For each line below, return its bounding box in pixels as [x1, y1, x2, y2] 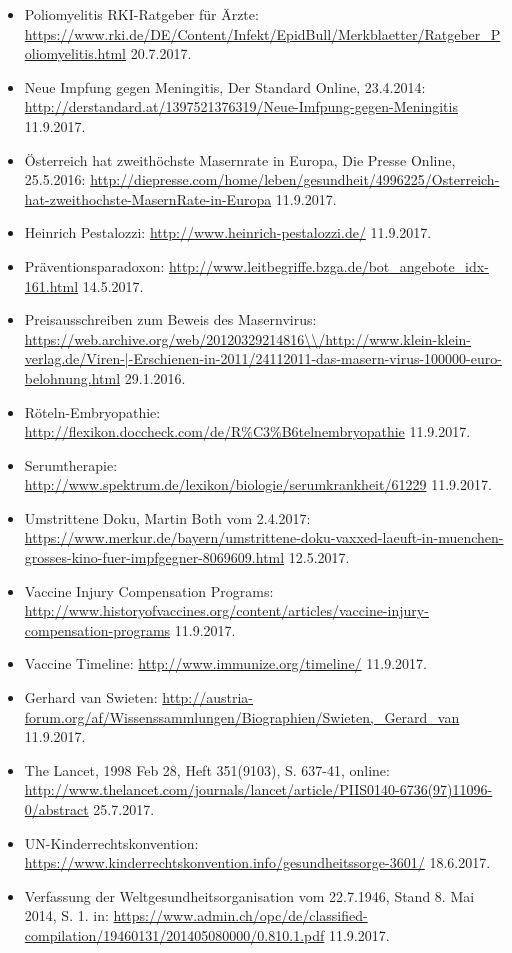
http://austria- [162, 687, 254, 708]
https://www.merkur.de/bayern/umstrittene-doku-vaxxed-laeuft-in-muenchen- [24, 527, 504, 548]
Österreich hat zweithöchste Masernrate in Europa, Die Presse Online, [24, 149, 456, 170]
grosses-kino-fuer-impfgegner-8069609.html [24, 547, 285, 568]
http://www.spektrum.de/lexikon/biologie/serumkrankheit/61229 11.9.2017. [24, 474, 492, 495]
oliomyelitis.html [24, 43, 126, 64]
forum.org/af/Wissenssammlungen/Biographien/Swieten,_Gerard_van [24, 706, 460, 727]
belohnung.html [24, 367, 121, 388]
